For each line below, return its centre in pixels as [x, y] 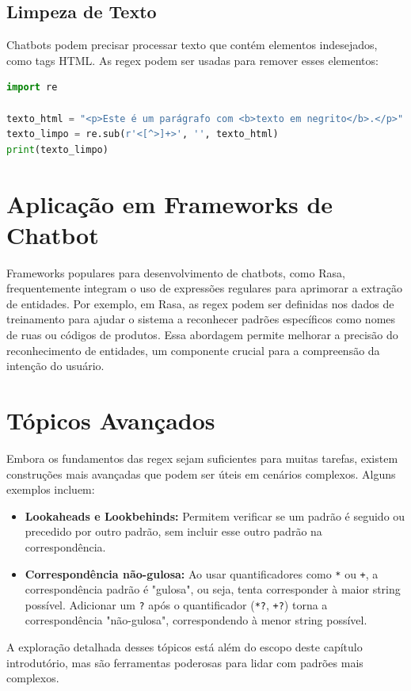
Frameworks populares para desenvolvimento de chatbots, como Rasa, [176, 272]
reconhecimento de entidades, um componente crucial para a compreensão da [193, 350]
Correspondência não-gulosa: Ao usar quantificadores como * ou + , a [202, 573]
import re [32, 88]
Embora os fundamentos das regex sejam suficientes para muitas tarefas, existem [202, 458]
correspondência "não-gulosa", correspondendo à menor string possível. [196, 620]
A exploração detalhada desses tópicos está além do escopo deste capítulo [185, 647]
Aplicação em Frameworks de [170, 203]
